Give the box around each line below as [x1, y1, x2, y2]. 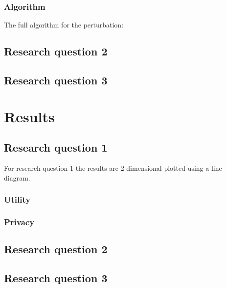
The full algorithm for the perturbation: [4, 20, 124, 30]
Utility [4, 193, 31, 206]
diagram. [4, 172, 30, 183]
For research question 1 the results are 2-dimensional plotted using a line [4, 162, 222, 173]
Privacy [4, 215, 35, 228]
